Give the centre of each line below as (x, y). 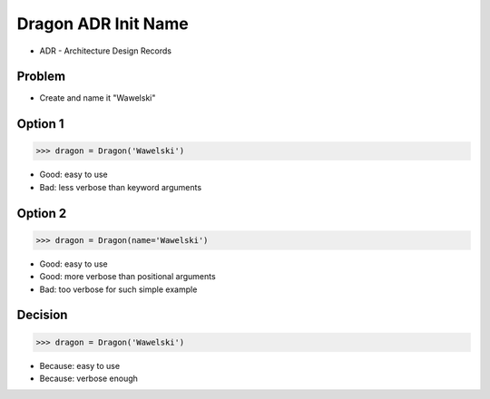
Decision (42, 315)
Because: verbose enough (88, 378)
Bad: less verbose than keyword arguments (121, 187)
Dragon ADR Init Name (103, 24)
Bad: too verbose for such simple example (118, 289)
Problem (41, 77)
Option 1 (40, 124)
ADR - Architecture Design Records (106, 51)
